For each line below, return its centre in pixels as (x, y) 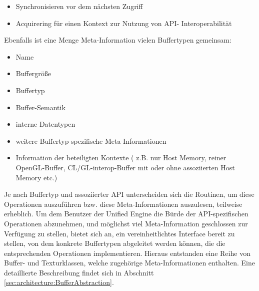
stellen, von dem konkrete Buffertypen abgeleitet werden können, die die (115, 243)
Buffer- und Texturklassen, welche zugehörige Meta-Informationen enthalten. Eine (129, 263)
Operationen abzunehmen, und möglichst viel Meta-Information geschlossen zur (126, 223)
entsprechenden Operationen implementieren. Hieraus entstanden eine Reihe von (127, 253)
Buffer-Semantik (40, 107)
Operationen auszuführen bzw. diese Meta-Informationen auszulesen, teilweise (123, 204)
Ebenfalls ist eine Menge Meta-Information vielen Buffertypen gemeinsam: (118, 40)
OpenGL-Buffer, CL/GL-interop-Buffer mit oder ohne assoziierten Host (125, 167)
